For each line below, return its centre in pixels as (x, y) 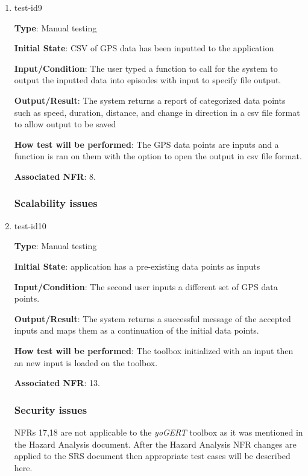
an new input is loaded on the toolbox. (86, 362)
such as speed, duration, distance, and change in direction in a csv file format (157, 112)
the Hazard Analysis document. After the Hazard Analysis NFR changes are (155, 444)
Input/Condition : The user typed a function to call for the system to (146, 68)
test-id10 (30, 225)
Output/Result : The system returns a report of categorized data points (150, 100)
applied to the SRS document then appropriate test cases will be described (152, 456)
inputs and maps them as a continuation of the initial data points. (137, 330)
